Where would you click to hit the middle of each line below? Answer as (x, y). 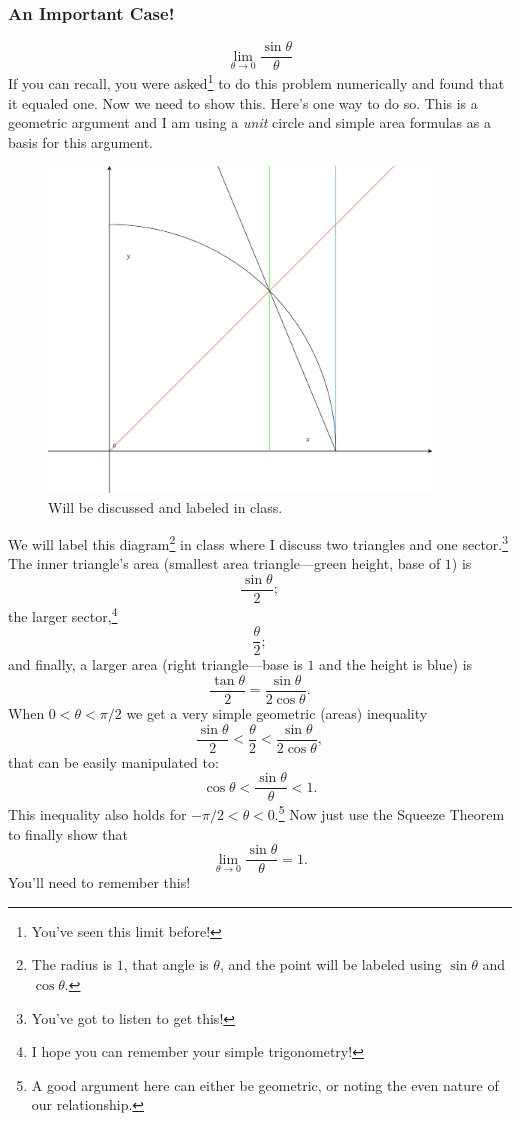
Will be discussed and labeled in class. (165, 506)
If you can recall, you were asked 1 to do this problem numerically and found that (256, 81)
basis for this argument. (80, 141)
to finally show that (68, 833)
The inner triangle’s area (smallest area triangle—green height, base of (224, 563)
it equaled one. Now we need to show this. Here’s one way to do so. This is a (243, 102)
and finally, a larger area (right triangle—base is (155, 664)
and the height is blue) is (396, 664)
